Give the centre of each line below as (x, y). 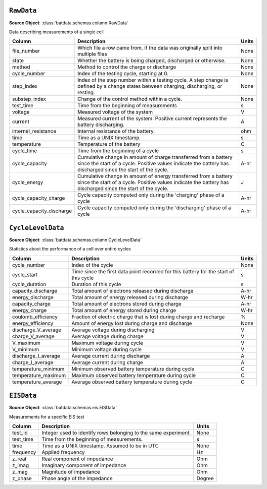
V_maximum (26, 343)
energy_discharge (33, 297)
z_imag (21, 465)
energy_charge (29, 310)
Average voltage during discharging (113, 330)
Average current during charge (107, 362)
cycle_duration (29, 284)
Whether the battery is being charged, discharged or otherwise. (152, 61)
